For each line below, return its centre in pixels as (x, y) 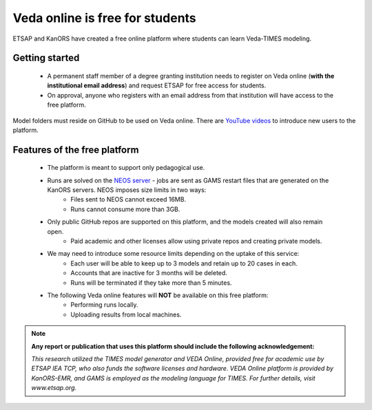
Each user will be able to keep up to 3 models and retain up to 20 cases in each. (184, 263)
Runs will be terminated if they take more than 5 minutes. (151, 283)
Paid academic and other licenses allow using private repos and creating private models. (196, 241)
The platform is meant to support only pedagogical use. (126, 168)
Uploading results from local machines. (126, 314)
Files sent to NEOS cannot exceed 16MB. (128, 199)
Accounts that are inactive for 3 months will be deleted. (149, 273)
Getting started (46, 58)
